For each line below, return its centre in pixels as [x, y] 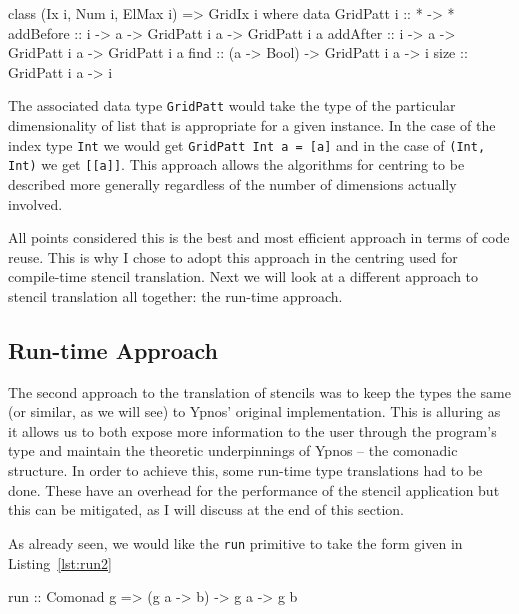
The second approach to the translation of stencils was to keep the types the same [259, 391]
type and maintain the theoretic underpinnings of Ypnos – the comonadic [233, 450]
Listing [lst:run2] [60, 562]
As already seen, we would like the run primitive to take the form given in [235, 542]
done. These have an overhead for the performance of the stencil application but [254, 489]
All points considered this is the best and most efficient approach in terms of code [259, 237]
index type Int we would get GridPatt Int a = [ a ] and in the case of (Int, [247, 144]
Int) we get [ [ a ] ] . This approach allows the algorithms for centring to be [236, 164]
